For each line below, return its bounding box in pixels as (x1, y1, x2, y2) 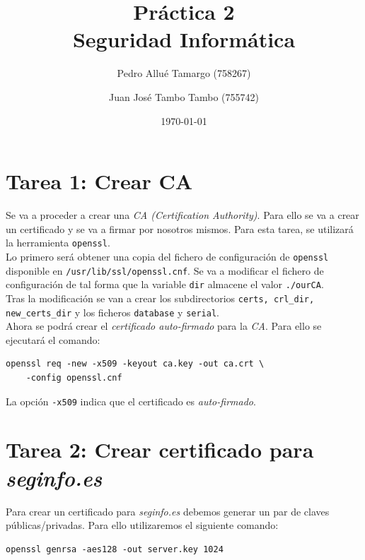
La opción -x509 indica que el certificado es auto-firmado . (6, 393, 256, 408)
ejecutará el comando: (6, 332, 100, 347)
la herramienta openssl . (6, 235, 110, 250)
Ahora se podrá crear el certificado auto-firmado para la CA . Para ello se (6, 318, 322, 333)
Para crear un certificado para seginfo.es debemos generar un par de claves (6, 504, 330, 518)
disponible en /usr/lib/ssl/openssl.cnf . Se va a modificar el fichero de (6, 263, 324, 278)
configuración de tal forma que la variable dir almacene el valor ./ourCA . (6, 277, 324, 292)
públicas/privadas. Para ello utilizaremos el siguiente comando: (6, 518, 279, 532)
